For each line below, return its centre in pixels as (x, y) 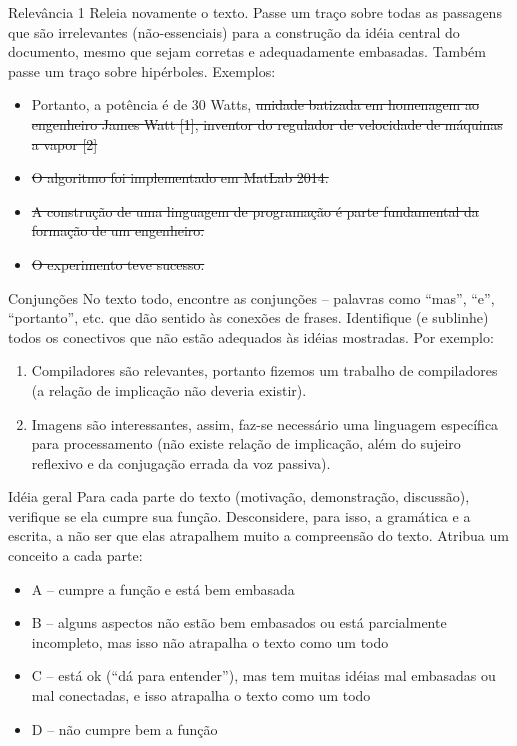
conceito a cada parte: (75, 555)
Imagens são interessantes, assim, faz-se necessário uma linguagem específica (265, 423)
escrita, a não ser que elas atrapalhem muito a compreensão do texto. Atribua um (258, 535)
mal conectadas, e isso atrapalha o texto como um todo (201, 695)
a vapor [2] (64, 143)
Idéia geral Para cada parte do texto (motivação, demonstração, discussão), (239, 496)
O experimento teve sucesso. (118, 263)
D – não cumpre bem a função (124, 728)
